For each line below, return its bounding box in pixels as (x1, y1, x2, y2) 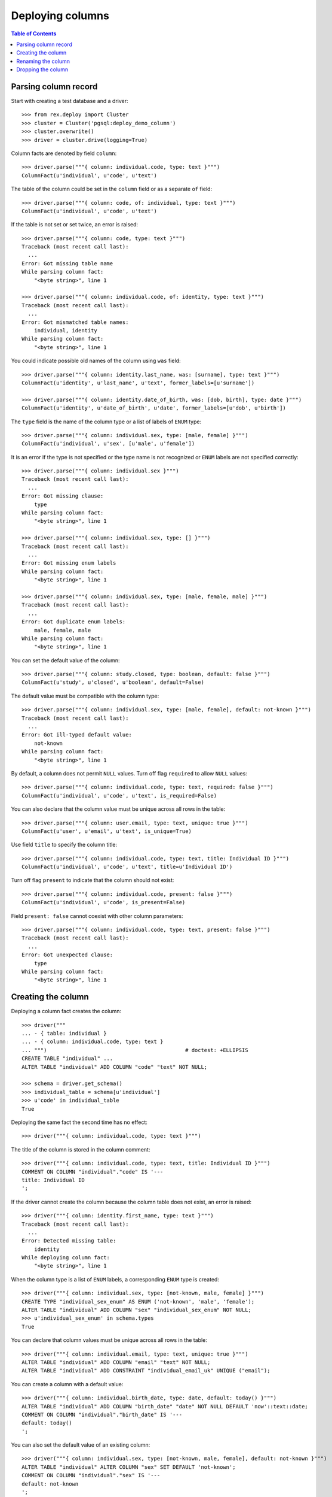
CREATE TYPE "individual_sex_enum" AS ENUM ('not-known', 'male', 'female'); (21, 1298, 255, 1305)
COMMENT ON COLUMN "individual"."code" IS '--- (21, 1168, 164, 1175)
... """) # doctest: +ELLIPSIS (21, 1047, 248, 1053)
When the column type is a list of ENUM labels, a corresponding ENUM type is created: (11, 1275, 219, 1283)
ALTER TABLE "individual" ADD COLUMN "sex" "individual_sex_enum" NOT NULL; (21, 1307, 252, 1314)
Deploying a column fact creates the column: (11, 1008, 122, 1015)
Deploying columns (11, 9, 110, 22)
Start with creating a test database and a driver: (11, 98, 128, 105)
